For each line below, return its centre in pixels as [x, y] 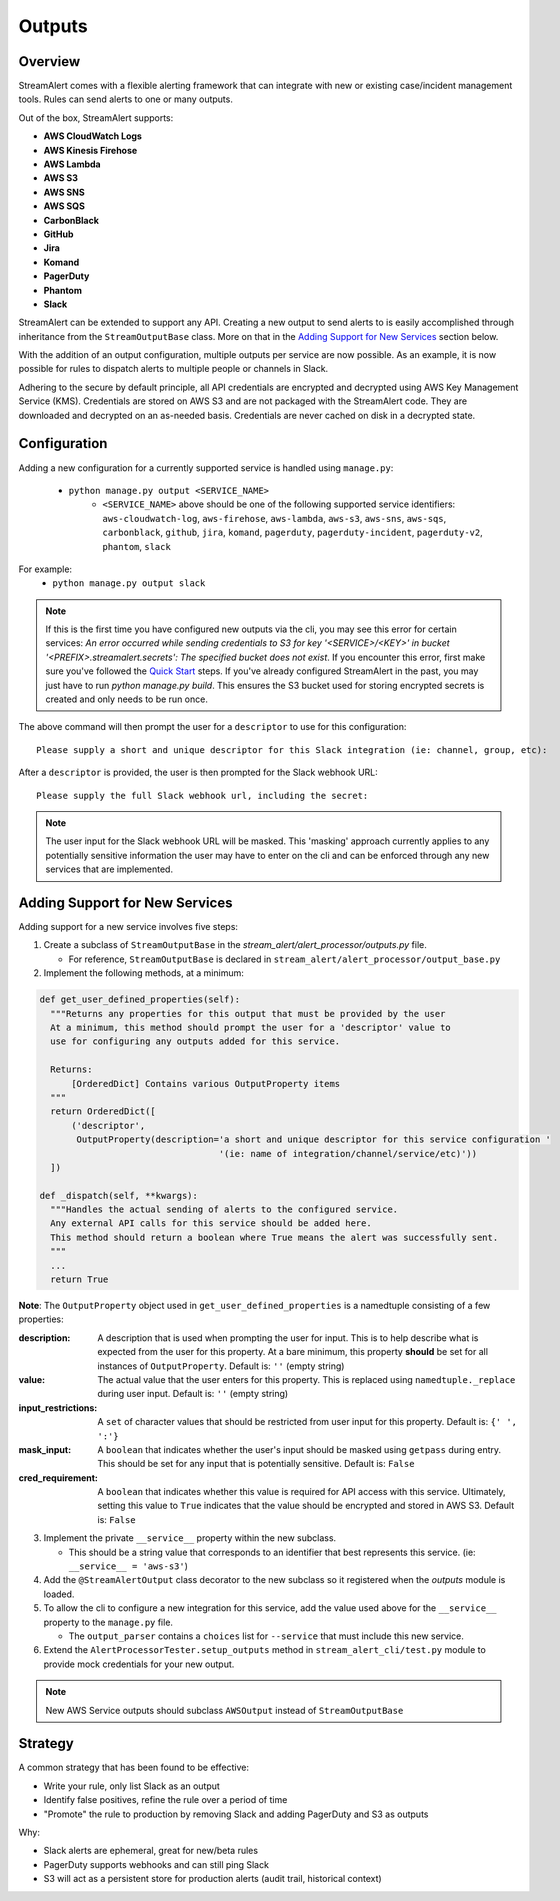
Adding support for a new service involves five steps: [128, 927]
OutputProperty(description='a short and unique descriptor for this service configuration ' [314, 1139]
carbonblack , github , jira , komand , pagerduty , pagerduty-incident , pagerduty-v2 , [293, 532]
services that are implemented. [109, 869]
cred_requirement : [58, 1477]
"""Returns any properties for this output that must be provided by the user [248, 1013]
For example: [45, 569]
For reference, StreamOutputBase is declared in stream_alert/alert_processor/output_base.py [284, 959]
